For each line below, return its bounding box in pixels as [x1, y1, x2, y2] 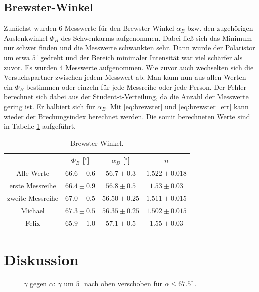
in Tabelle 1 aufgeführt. [4, 121, 76, 131]
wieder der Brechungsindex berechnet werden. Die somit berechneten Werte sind [4, 111, 250, 121]
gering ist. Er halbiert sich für [4, 101, 95, 111]
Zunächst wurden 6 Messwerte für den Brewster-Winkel [4, 23, 174, 33]
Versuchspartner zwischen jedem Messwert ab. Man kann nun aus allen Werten [4, 72, 246, 82]
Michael [21, 205, 45, 215]
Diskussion [4, 249, 79, 269]
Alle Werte [16, 168, 49, 178]
